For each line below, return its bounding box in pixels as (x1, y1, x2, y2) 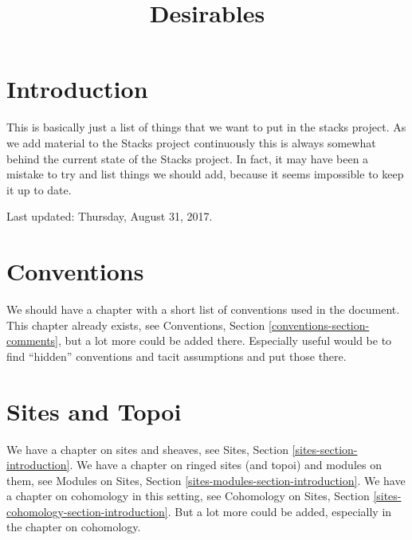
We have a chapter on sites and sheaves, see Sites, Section (6, 440, 288, 457)
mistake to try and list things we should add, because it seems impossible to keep (6, 166, 404, 182)
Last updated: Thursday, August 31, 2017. (6, 208, 213, 225)
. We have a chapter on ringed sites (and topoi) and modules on (69, 456, 382, 473)
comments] (6, 332, 59, 349)
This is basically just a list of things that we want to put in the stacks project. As (6, 119, 406, 135)
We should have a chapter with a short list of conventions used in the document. (6, 301, 400, 317)
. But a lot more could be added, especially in (167, 503, 392, 519)
